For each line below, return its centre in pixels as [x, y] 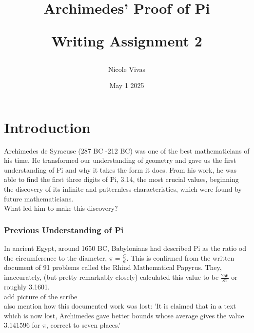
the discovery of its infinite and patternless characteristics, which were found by [123, 189]
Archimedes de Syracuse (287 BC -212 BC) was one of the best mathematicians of [127, 150]
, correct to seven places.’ [83, 325]
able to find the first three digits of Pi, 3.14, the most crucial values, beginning [121, 179]
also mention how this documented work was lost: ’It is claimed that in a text [120, 306]
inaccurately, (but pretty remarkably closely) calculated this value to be [111, 277]
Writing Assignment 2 [127, 41]
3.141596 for [22, 325]
